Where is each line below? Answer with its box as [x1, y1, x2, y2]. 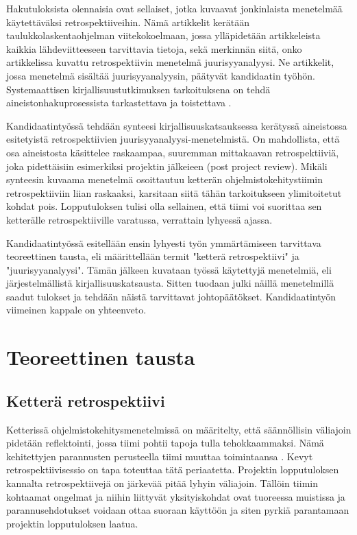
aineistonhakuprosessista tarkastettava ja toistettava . [6, 95, 232, 110]
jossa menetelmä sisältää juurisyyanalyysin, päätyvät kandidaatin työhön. [6, 68, 315, 82]
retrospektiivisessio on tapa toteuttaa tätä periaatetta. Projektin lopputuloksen [6, 462, 339, 477]
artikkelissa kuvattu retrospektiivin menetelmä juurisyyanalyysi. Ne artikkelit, [6, 55, 334, 69]
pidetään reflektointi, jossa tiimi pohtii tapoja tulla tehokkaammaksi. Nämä [6, 436, 324, 450]
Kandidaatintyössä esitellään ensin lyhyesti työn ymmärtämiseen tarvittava [6, 235, 321, 250]
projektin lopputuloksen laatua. [6, 516, 138, 530]
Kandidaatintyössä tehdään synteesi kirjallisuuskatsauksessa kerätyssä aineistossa [6, 118, 347, 132]
